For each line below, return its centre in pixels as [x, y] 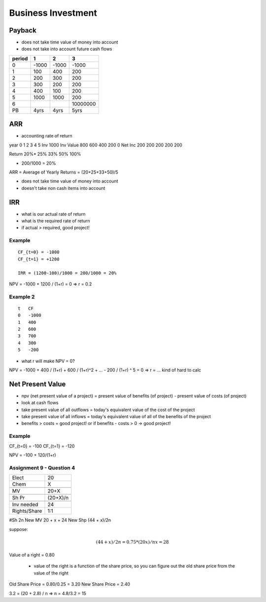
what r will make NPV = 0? [48, 361]
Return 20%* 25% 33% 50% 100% [45, 154]
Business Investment [53, 13]
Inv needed [25, 504]
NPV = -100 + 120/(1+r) [33, 455]
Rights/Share [27, 511]
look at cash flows [40, 403]
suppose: [18, 529]
